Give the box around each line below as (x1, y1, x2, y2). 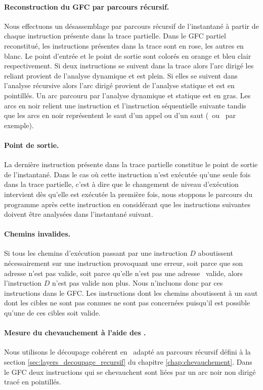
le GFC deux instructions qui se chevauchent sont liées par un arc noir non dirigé (4, 366, 256, 377)
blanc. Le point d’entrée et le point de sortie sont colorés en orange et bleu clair (4, 50, 251, 61)
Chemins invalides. (4, 228, 70, 239)
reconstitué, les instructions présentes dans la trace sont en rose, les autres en (4, 40, 244, 51)
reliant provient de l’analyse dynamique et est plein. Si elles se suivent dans (4, 70, 238, 81)
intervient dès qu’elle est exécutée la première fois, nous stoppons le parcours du (4, 188, 253, 199)
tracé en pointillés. (4, 376, 61, 387)
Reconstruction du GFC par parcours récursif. (4, 1, 169, 12)
